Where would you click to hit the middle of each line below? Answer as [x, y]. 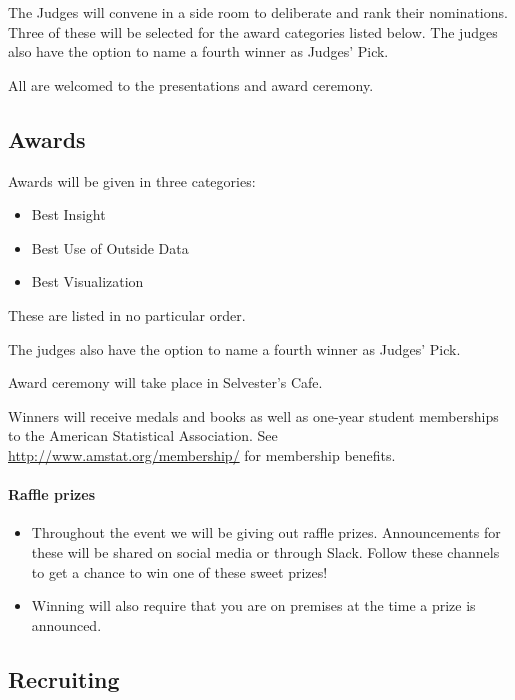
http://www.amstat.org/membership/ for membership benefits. [202, 454]
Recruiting [64, 678]
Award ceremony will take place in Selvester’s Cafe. [165, 382]
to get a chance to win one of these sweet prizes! [179, 571]
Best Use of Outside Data [110, 247]
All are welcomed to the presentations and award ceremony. [191, 84]
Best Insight [68, 214]
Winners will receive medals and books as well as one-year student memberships [253, 415]
